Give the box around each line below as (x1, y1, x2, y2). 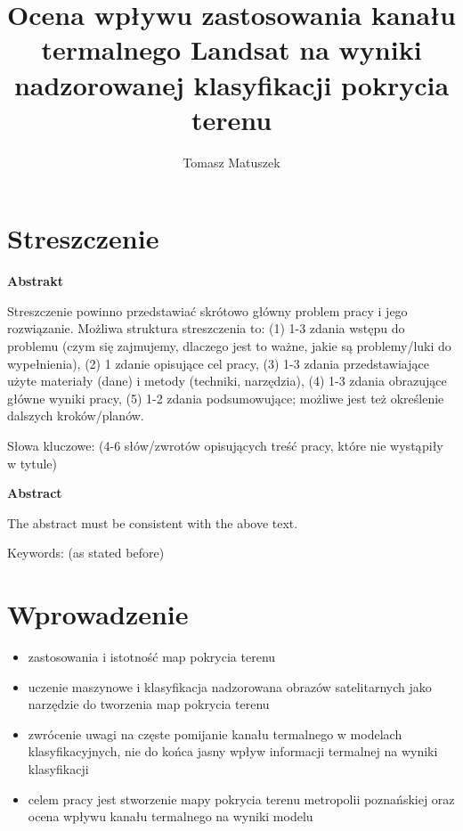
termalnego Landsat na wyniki (41, 31, 422, 68)
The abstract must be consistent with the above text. (7, 513, 298, 532)
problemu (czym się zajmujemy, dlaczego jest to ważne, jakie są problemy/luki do (7, 337, 451, 354)
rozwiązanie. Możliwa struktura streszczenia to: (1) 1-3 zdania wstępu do (7, 319, 405, 338)
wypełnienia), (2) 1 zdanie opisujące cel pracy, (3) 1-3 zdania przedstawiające (7, 354, 429, 372)
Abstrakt (7, 272, 63, 290)
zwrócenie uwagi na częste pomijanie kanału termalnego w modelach (28, 724, 402, 743)
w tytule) (7, 453, 57, 472)
